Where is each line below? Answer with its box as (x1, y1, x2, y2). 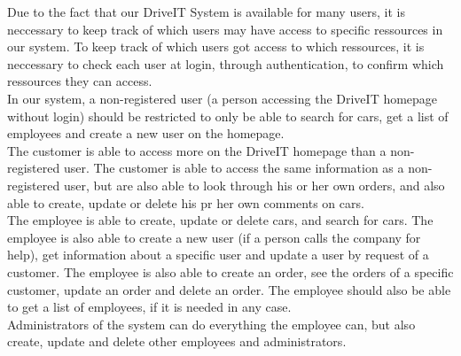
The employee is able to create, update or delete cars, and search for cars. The (7, 211, 434, 229)
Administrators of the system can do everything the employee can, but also (7, 314, 416, 333)
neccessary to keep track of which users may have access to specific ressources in (7, 19, 443, 38)
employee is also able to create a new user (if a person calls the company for (7, 228, 421, 246)
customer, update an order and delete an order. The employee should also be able (7, 280, 451, 298)
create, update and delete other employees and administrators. (7, 332, 347, 351)
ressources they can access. (7, 72, 152, 90)
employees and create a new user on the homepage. (7, 124, 285, 143)
